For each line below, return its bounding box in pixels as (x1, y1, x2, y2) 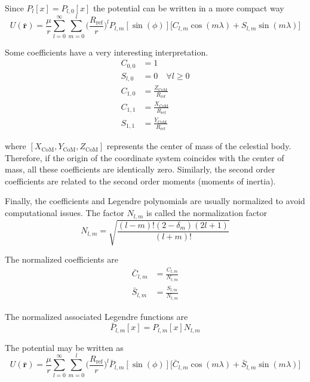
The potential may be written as (5, 341, 124, 353)
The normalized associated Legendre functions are (5, 310, 188, 322)
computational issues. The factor (5, 207, 124, 219)
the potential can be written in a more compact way (93, 2, 284, 14)
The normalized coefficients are (5, 253, 118, 266)
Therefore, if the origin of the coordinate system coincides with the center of (5, 151, 284, 164)
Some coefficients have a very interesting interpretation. (5, 45, 208, 58)
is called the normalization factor (146, 207, 268, 219)
